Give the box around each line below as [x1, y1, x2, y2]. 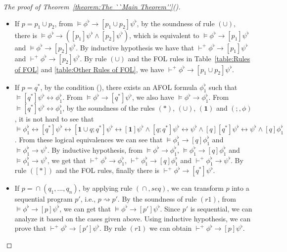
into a [232, 183, 249, 193]
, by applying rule [78, 183, 133, 193]
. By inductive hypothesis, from [47, 144, 143, 155]
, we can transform [167, 183, 224, 193]
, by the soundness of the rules [62, 103, 155, 113]
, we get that [47, 155, 86, 165]
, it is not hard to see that [14, 114, 94, 124]
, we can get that [59, 203, 111, 213]
